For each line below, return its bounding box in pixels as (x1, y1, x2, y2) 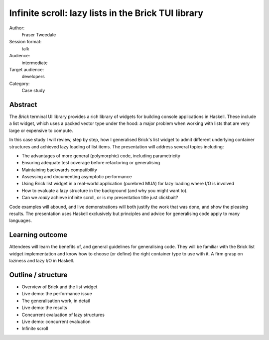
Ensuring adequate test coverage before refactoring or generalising (21, 160, 160, 166)
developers (21, 74, 45, 80)
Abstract (9, 100, 37, 109)
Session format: (9, 39, 42, 45)
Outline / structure (9, 270, 68, 279)
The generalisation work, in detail (21, 298, 90, 304)
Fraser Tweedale (21, 31, 56, 37)
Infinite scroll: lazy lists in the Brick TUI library (9, 7, 204, 18)
